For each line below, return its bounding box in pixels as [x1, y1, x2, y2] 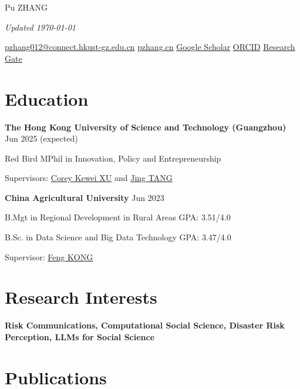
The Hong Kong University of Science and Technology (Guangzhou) [5, 120, 286, 133]
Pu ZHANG [5, 1, 48, 13]
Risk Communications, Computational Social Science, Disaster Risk [5, 319, 285, 331]
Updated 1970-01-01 [5, 21, 76, 33]
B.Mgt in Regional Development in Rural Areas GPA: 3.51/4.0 [5, 211, 231, 223]
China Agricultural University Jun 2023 [5, 191, 164, 203]
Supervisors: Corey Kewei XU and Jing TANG [5, 172, 173, 184]
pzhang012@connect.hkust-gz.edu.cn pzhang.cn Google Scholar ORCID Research [5, 41, 295, 53]
